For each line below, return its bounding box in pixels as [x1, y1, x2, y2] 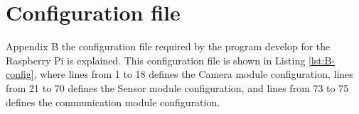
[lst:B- [308, 52, 336, 67]
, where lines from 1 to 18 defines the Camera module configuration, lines [33, 67, 353, 81]
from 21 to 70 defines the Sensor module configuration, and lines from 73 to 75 [6, 80, 349, 95]
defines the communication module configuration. [6, 94, 220, 109]
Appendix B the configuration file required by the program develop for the [6, 39, 331, 54]
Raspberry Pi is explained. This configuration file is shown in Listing [6, 52, 306, 67]
